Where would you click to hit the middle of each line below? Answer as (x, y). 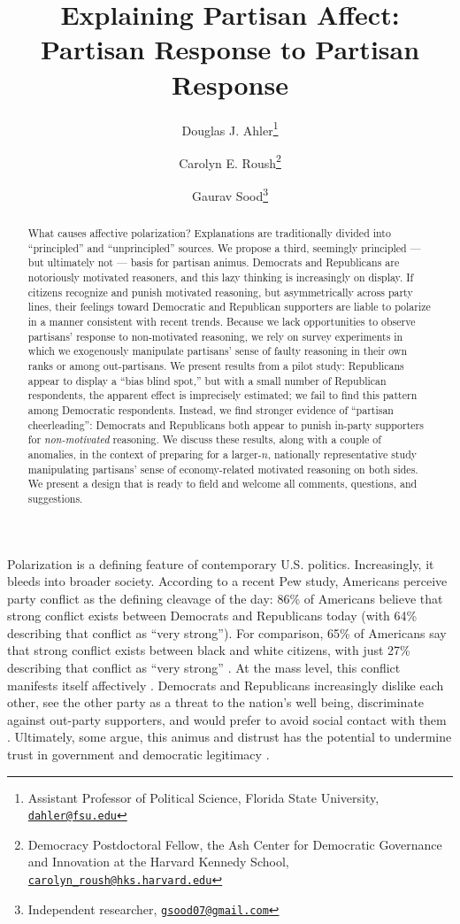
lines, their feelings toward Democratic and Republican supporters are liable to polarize (229, 307)
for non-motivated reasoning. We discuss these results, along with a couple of (204, 439)
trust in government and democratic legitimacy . (138, 755)
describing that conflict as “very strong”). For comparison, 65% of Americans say (227, 632)
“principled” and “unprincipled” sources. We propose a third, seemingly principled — (224, 247)
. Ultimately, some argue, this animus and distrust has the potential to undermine (230, 737)
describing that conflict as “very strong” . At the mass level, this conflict (204, 668)
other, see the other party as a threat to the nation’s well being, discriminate (216, 702)
